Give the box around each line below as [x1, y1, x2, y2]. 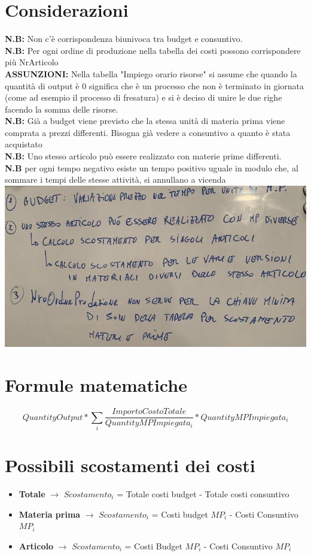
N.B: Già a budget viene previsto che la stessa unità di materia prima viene [5, 114, 285, 127]
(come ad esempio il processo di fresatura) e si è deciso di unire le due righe [5, 91, 282, 104]
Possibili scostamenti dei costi [5, 453, 255, 478]
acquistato [5, 138, 42, 150]
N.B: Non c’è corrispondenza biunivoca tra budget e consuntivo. [5, 32, 243, 45]
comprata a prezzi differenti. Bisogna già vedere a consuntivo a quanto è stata [5, 126, 291, 138]
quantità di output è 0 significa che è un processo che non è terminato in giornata [5, 79, 304, 92]
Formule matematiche [5, 373, 187, 397]
